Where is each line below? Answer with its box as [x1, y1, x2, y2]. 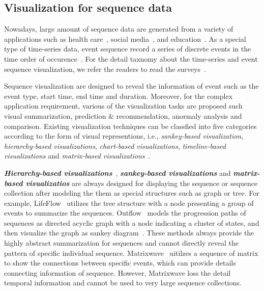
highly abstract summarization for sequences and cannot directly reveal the [4, 237, 239, 248]
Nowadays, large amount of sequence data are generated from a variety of [4, 23, 233, 34]
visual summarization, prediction [4, 110, 106, 121]
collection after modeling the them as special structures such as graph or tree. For [4, 188, 259, 198]
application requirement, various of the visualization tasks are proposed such [4, 100, 243, 111]
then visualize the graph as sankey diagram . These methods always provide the [4, 227, 254, 238]
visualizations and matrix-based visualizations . [4, 150, 151, 161]
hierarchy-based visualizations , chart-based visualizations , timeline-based [4, 140, 226, 151]
